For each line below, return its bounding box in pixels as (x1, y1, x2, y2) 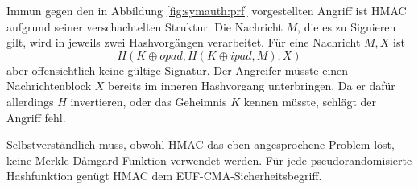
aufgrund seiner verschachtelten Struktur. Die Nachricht (6, 18, 283, 35)
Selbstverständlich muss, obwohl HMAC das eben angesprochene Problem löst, (6, 136, 395, 153)
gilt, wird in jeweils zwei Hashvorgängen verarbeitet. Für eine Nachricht (6, 34, 361, 51)
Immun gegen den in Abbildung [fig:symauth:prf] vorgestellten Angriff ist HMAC (6, 2, 407, 18)
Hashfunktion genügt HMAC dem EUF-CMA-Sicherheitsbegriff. (6, 167, 322, 184)
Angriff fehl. (6, 109, 66, 125)
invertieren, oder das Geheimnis (70, 92, 227, 109)
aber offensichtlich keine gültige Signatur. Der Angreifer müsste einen (6, 61, 349, 78)
